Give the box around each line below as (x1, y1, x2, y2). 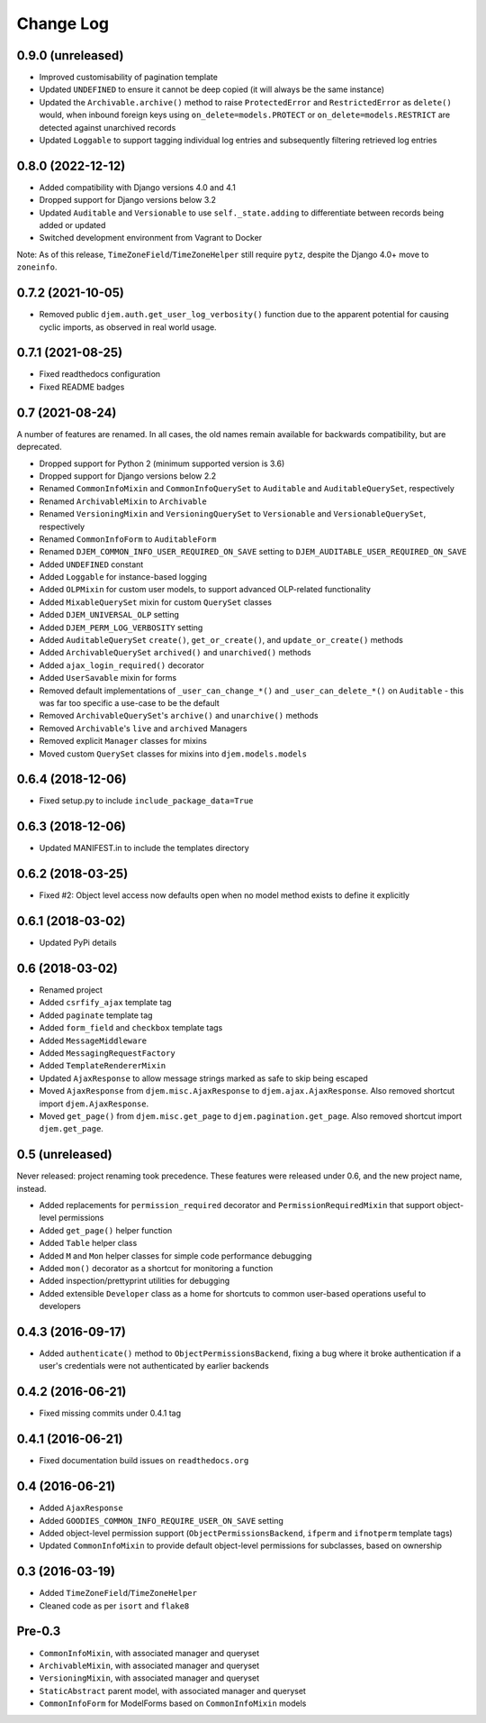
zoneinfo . (16, 261, 58, 272)
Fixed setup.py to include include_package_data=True (39, 795, 254, 806)
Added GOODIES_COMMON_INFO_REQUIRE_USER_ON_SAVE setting (39, 1515, 283, 1526)
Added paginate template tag (39, 1010, 153, 1021)
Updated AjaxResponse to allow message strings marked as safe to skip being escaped (39, 1073, 368, 1084)
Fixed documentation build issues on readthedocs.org (39, 1455, 249, 1466)
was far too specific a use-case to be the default (39, 697, 220, 708)
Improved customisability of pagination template (39, 72, 218, 83)
